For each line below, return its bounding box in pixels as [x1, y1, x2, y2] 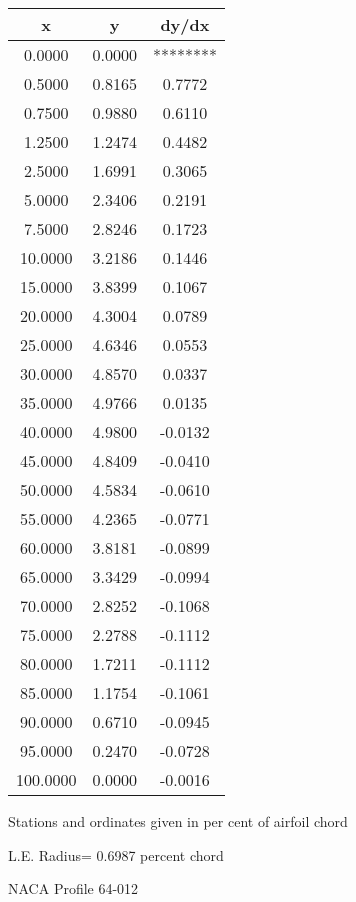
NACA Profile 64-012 [8, 878, 139, 899]
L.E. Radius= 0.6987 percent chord [8, 844, 224, 865]
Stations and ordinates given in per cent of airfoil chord [8, 811, 348, 831]
